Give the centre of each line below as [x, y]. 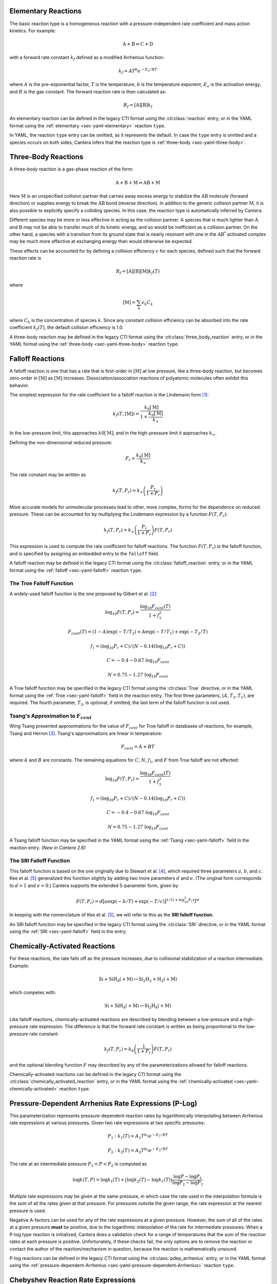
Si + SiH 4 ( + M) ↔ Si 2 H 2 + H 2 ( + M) [138, 979]
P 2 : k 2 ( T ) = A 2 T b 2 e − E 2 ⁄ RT [138, 1151]
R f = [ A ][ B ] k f [138, 105]
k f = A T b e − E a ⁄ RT [138, 71]
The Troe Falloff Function [42, 583]
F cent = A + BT [138, 747]
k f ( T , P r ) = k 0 [119, 1050]
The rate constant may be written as [48, 475]
